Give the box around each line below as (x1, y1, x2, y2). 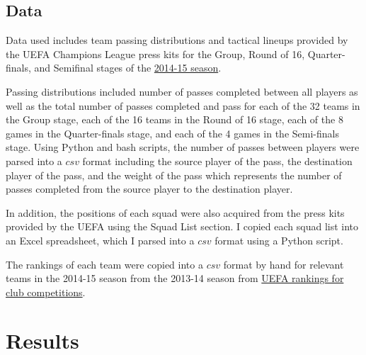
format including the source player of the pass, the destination (82, 153, 353, 168)
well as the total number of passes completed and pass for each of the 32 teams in (6, 98, 360, 113)
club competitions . (6, 284, 86, 299)
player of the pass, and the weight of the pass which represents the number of (6, 167, 342, 182)
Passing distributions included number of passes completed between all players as (6, 84, 358, 98)
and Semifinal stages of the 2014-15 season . (34, 60, 222, 75)
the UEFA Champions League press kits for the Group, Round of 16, (6, 46, 305, 61)
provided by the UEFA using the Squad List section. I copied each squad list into (6, 219, 359, 234)
